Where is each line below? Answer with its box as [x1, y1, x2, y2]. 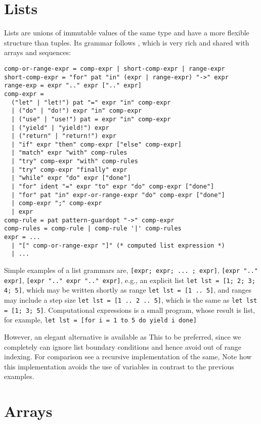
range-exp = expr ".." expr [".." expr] [4, 82, 142, 89]
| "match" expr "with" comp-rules [11, 149, 127, 157]
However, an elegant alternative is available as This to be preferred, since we [4, 331, 241, 342]
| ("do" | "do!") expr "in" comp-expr [11, 107, 142, 115]
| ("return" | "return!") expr [11, 132, 116, 140]
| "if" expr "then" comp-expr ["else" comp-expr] [11, 140, 182, 148]
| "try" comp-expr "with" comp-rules [11, 158, 138, 165]
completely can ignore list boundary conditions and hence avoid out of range [4, 341, 241, 352]
